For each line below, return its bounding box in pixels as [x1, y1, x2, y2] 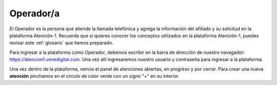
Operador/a [9, 8, 60, 19]
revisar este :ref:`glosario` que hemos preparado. [9, 40, 113, 46]
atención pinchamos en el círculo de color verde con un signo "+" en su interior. [9, 73, 180, 79]
